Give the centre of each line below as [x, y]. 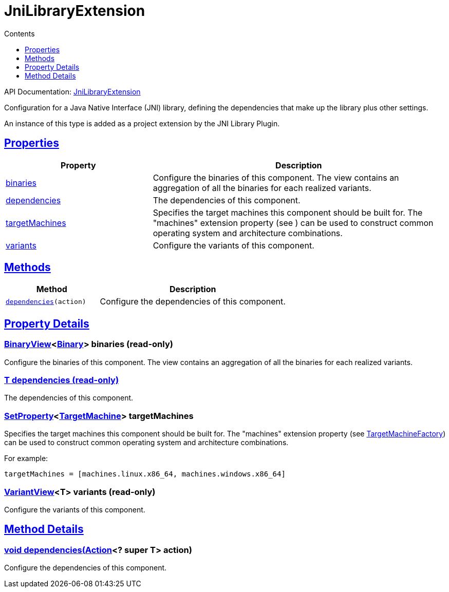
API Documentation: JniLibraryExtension [72, 91]
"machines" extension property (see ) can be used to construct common [293, 223]
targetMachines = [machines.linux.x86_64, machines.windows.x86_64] [145, 474]
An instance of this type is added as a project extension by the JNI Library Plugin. [142, 123]
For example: [26, 459]
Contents [20, 33]
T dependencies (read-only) [62, 380]
